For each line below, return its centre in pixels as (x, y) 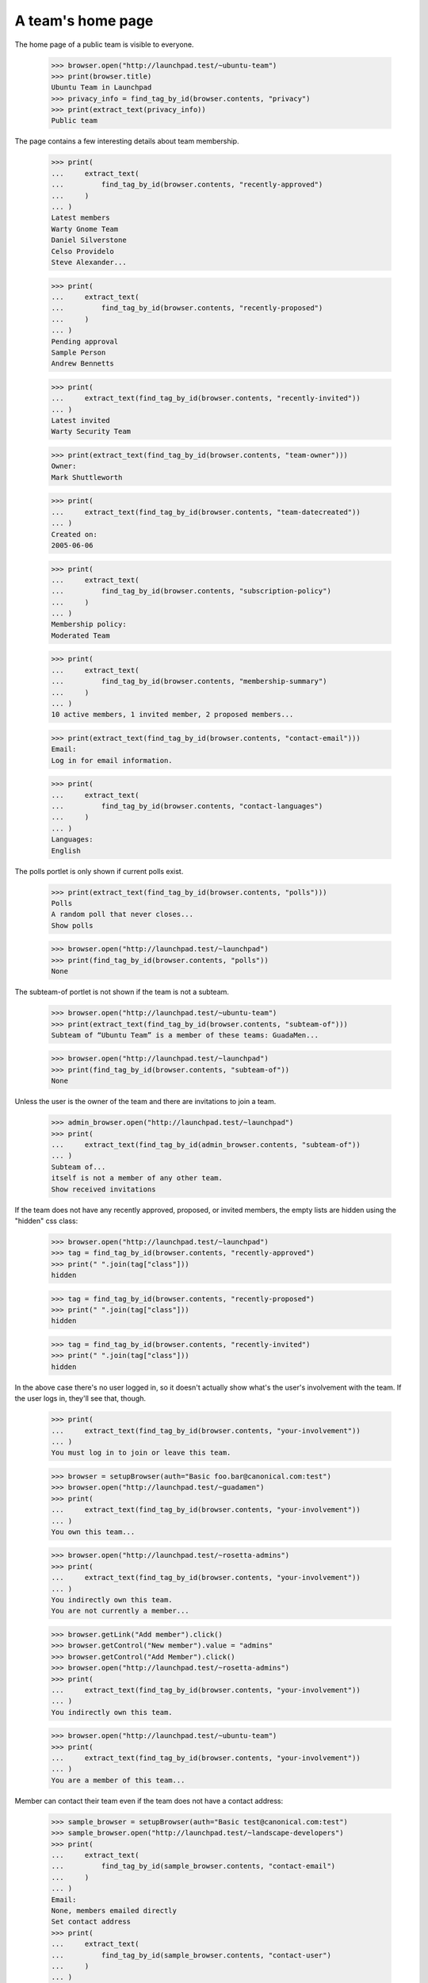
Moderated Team (80, 635)
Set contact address (91, 1922)
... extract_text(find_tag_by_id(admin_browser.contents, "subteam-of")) (206, 1145)
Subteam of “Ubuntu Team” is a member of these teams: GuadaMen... (185, 1035)
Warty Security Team (91, 432)
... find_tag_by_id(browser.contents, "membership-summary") (189, 681)
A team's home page (84, 21)
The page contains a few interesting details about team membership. (127, 141)
